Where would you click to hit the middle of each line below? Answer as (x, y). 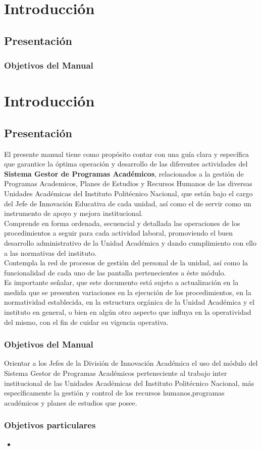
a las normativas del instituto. (50, 252)
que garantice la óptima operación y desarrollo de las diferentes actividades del (126, 164)
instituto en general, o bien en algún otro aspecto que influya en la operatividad (128, 312)
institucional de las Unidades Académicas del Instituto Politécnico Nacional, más (129, 383)
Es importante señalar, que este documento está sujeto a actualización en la (121, 282)
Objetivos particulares (50, 425)
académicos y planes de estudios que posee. (71, 402)
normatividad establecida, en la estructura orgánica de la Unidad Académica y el (129, 302)
